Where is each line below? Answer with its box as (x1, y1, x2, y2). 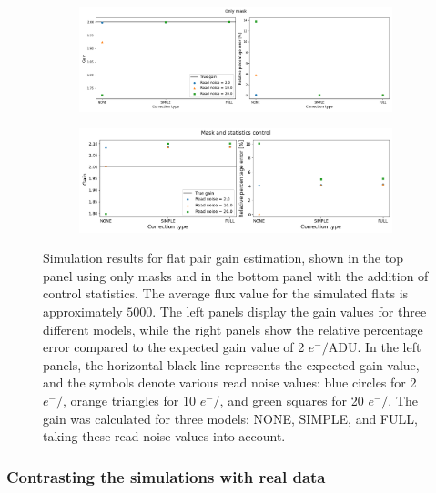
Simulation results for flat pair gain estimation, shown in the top (43, 248, 403, 267)
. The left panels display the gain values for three (152, 302, 427, 321)
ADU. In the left (328, 337, 421, 357)
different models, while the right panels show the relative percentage (43, 319, 423, 338)
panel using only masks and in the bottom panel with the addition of (43, 266, 429, 285)
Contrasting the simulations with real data (6, 465, 326, 488)
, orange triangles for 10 (62, 391, 196, 410)
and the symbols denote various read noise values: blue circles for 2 (43, 373, 417, 392)
